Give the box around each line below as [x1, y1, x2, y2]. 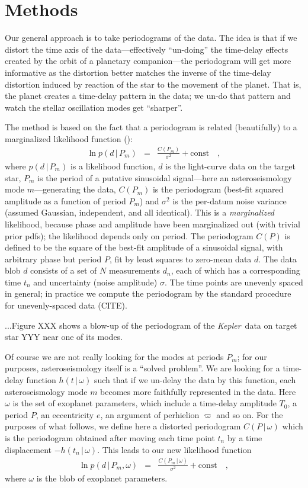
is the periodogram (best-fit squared [152, 183, 284, 195]
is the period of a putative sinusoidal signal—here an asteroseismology [37, 171, 292, 184]
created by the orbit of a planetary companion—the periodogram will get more [5, 54, 291, 67]
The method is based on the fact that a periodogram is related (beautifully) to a [5, 121, 297, 133]
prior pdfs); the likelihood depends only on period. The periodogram [5, 229, 254, 242]
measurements [108, 264, 161, 277]
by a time [227, 432, 262, 444]
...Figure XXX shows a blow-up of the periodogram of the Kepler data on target [5, 319, 297, 331]
